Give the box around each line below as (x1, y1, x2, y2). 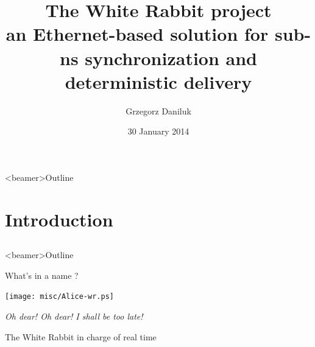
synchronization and (85, 45, 257, 70)
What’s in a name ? (5, 268, 79, 281)
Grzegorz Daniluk (126, 104, 191, 117)
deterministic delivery (65, 69, 252, 94)
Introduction (5, 206, 113, 231)
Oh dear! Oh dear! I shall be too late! (5, 310, 143, 323)
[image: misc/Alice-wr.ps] (5, 292, 114, 301)
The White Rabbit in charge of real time (5, 330, 157, 343)
